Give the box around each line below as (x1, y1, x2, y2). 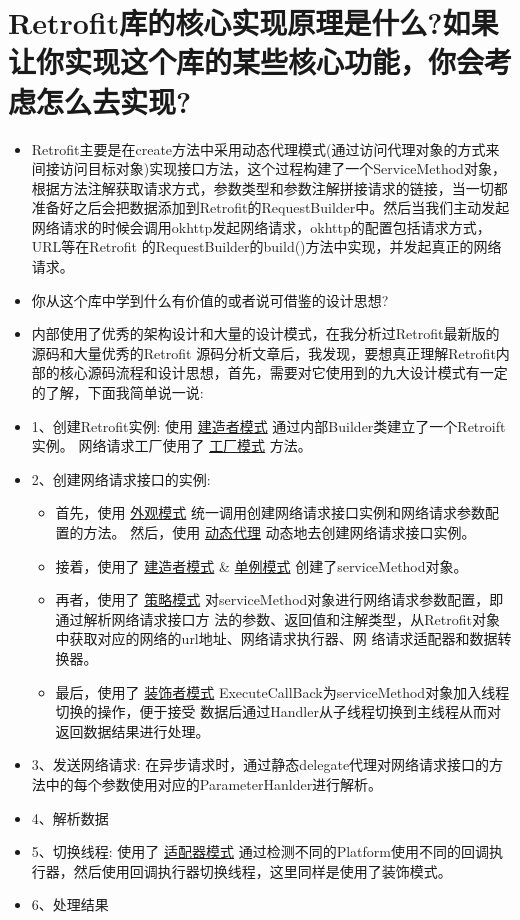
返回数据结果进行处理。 (55, 720, 210, 741)
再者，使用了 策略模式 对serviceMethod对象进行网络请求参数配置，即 (55, 589, 504, 610)
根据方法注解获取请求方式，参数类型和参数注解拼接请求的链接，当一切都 (31, 177, 508, 198)
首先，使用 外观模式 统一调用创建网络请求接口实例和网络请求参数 (55, 502, 485, 523)
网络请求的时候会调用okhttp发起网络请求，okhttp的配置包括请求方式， (31, 216, 491, 237)
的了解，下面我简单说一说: (31, 382, 204, 403)
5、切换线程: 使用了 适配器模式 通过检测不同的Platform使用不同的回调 (31, 841, 489, 862)
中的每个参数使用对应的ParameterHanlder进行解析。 (45, 773, 383, 794)
